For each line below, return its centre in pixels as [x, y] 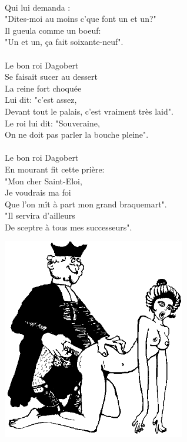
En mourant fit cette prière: [55, 169]
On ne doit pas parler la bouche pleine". [77, 134]
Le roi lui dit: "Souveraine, [52, 123]
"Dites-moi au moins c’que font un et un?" [81, 19]
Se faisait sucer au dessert [51, 77]
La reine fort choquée [43, 88]
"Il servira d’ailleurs [40, 215]
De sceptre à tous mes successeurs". [69, 227]
